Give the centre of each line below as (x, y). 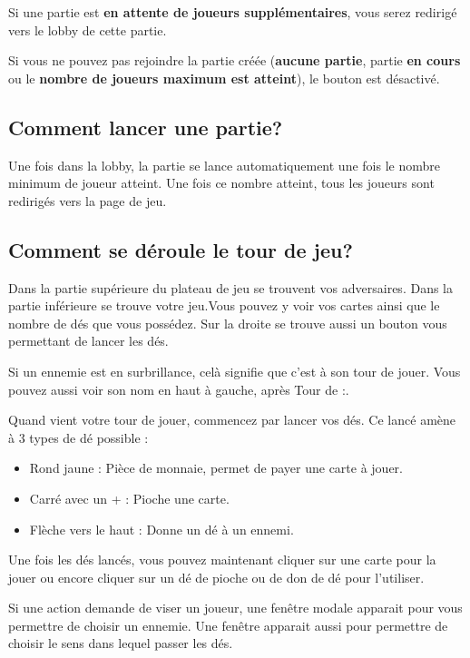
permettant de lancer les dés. (88, 341)
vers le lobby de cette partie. (88, 29)
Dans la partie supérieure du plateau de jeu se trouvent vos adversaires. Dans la (230, 287)
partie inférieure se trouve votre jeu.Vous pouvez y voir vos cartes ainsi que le (224, 305)
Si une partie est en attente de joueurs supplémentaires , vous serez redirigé (233, 12)
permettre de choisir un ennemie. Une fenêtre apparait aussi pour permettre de (228, 625)
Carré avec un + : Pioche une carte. (129, 498)
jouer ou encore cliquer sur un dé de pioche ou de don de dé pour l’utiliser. (216, 577)
